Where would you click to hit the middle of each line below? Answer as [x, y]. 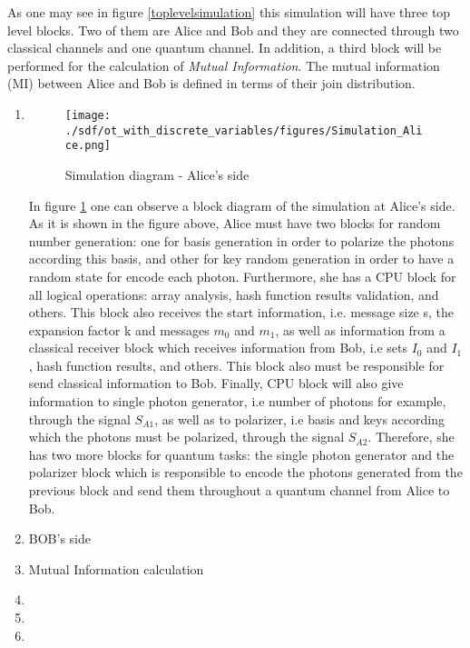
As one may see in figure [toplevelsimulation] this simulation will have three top [229, 12]
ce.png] [88, 146]
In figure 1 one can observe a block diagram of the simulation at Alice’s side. [242, 205]
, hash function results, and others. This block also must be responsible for [236, 365]
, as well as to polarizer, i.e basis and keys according [299, 419]
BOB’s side [59, 538]
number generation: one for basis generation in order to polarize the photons [241, 240]
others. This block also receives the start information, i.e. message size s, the [241, 312]
